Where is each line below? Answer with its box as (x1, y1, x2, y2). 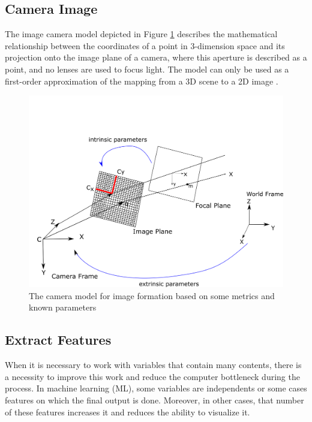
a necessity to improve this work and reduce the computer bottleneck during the (5, 370, 300, 382)
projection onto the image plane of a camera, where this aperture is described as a (5, 51, 307, 64)
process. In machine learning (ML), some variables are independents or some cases (5, 382, 307, 394)
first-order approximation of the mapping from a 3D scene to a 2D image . (5, 74, 278, 87)
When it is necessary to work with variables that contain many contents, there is (5, 358, 302, 371)
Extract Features (5, 330, 112, 349)
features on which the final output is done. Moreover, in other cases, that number (5, 394, 304, 406)
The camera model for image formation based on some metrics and (29, 289, 275, 302)
